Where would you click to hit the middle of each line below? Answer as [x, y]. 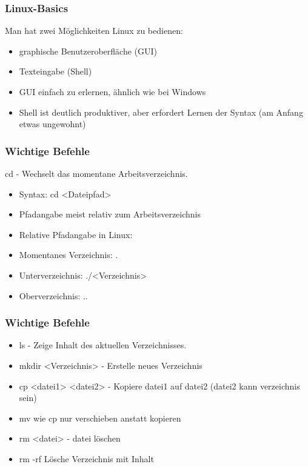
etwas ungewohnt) [52, 124]
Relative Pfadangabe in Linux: [76, 234]
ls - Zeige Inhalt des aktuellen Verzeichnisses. [103, 345]
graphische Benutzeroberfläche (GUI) [88, 51]
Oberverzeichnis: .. [53, 295]
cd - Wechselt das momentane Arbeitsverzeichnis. [96, 173]
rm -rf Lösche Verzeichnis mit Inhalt [86, 458]
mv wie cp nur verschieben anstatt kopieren [100, 418]
